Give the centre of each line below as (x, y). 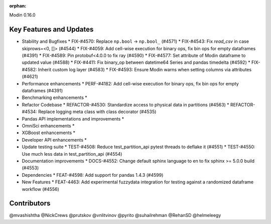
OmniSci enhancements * (48, 126)
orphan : (18, 6)
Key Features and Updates (51, 29)
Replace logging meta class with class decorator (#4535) (97, 112)
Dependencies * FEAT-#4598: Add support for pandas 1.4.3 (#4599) (93, 175)
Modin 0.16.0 (22, 15)
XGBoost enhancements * (48, 133)
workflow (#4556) (41, 189)
